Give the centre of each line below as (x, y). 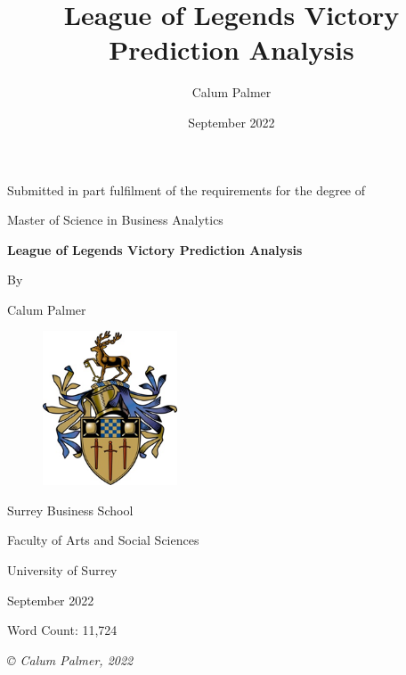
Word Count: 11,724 (62, 630)
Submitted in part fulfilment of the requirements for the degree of (187, 189)
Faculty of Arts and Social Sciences (103, 540)
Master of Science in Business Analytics (115, 220)
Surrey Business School (70, 510)
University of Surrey (62, 570)
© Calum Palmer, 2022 (70, 659)
